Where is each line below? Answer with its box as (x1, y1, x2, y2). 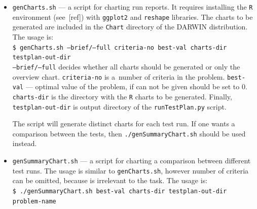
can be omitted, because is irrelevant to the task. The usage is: (12, 175, 208, 186)
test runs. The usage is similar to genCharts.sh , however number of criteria (12, 165, 249, 176)
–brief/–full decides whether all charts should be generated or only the (12, 61, 240, 72)
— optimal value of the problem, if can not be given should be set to (25, 81, 240, 92)
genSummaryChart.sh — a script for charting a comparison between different (12, 155, 251, 165)
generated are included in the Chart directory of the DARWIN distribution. (12, 21, 248, 32)
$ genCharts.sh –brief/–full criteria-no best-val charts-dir (12, 44, 227, 51)
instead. (12, 138, 37, 149)
